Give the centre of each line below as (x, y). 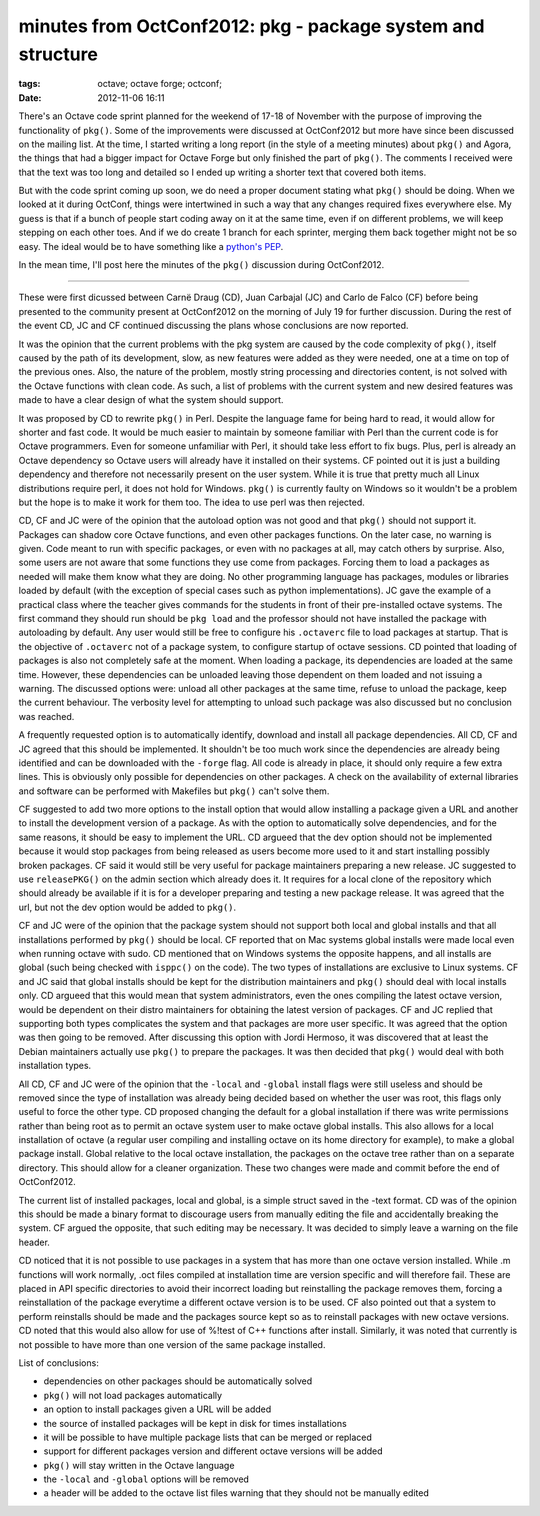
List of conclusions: (58, 1362)
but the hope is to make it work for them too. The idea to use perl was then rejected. (191, 502)
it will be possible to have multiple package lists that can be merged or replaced (207, 1437)
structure (58, 54)
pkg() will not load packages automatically (133, 1395)
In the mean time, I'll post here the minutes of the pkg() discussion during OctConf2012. (201, 265)
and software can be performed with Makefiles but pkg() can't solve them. (174, 791)
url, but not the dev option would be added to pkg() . (127, 907)
